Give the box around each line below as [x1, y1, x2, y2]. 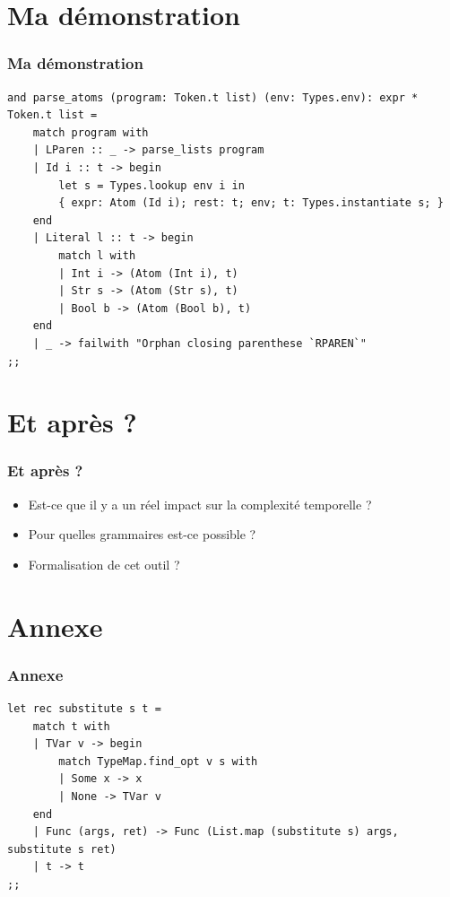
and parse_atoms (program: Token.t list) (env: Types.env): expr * [7, 91, 419, 104]
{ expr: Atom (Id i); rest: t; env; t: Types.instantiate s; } [58, 196, 444, 210]
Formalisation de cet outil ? [28, 554, 180, 573]
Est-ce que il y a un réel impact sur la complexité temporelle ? [28, 494, 372, 513]
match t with [32, 719, 110, 733]
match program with [32, 126, 149, 139]
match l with [58, 248, 136, 262]
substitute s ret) [7, 842, 117, 856]
